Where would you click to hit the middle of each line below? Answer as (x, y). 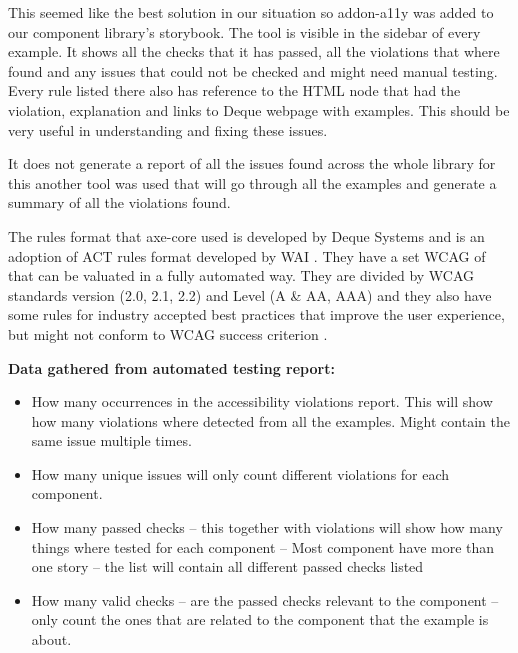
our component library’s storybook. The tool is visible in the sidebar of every (244, 31)
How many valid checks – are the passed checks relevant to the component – (265, 599)
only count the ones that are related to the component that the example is (260, 619)
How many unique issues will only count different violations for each (240, 473)
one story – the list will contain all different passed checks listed (227, 566)
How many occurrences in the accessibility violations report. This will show (262, 401)
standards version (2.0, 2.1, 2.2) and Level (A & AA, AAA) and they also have (250, 294)
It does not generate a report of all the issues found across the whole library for (252, 163)
